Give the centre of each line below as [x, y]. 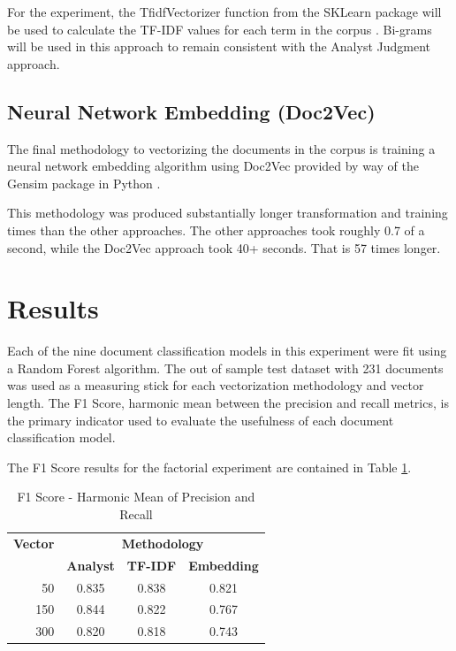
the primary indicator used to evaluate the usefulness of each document [201, 420]
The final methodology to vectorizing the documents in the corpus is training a [221, 148]
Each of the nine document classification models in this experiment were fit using [227, 351]
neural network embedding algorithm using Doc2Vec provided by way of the [213, 166]
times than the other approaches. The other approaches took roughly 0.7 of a [216, 230]
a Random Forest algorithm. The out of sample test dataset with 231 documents [225, 368]
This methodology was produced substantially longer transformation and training [228, 213]
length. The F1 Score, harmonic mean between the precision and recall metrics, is [228, 403]
